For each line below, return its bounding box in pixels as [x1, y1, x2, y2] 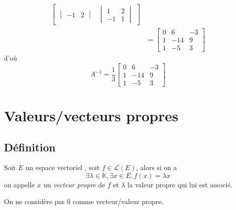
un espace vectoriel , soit [25, 162, 100, 173]
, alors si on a [136, 162, 177, 173]
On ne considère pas [4, 196, 65, 206]
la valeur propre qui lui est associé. [127, 179, 233, 190]
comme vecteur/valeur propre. [72, 196, 164, 206]
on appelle [4, 179, 35, 190]
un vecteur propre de [43, 179, 105, 190]
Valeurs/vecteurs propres [4, 105, 178, 126]
